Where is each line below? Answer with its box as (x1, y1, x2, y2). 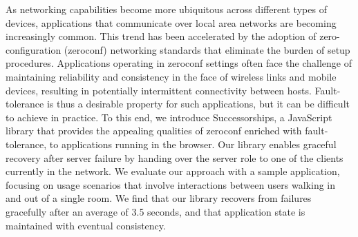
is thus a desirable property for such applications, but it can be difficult (46, 96, 350, 111)
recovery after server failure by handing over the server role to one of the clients (6, 150, 343, 165)
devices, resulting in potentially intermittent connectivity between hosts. (6, 83, 312, 97)
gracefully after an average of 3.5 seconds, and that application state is (6, 204, 305, 218)
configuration (6, 42, 62, 56)
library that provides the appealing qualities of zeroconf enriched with (6, 123, 302, 138)
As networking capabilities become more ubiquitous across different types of (6, 2, 327, 16)
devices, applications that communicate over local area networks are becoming (6, 15, 337, 30)
